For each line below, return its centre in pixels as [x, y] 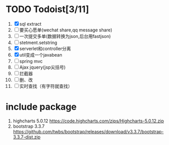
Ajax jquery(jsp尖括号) [43, 67]
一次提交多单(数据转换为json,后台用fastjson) [65, 36]
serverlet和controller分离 [45, 49]
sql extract [30, 24]
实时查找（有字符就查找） [46, 86]
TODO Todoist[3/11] [48, 9]
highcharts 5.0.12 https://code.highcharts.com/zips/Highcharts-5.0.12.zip [88, 121]
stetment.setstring [38, 42]
